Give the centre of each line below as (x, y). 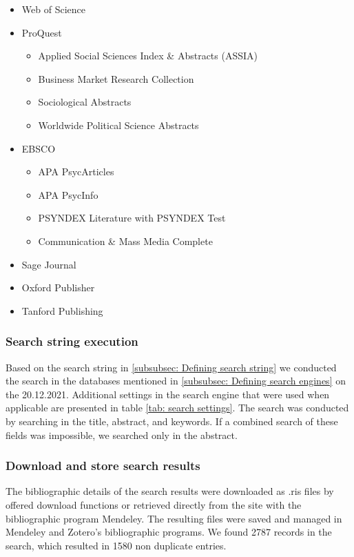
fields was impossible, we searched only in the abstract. (122, 434)
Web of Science (53, 9)
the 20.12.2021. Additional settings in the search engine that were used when (168, 394)
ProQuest (42, 32)
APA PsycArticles (76, 172)
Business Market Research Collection (116, 78)
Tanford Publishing (62, 310)
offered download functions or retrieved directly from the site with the (154, 504)
